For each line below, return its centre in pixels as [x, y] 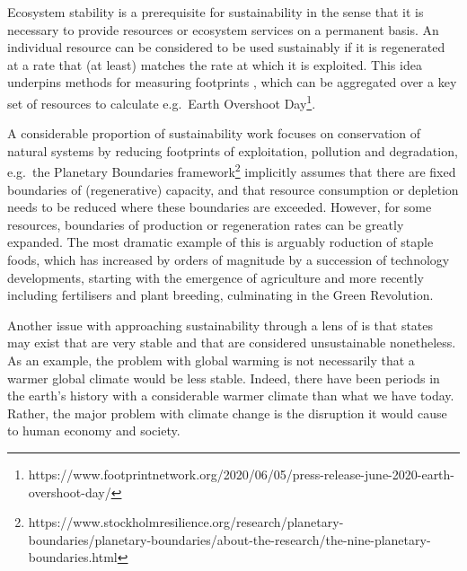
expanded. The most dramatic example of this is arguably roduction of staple [220, 242]
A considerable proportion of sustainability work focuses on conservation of [214, 133]
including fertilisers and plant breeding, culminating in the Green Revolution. [220, 295]
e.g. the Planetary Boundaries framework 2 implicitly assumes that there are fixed [232, 171]
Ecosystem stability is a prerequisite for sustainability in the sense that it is [216, 12]
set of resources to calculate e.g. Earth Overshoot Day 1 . [162, 101]
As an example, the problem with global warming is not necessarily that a [211, 360]
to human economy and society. [94, 430]
